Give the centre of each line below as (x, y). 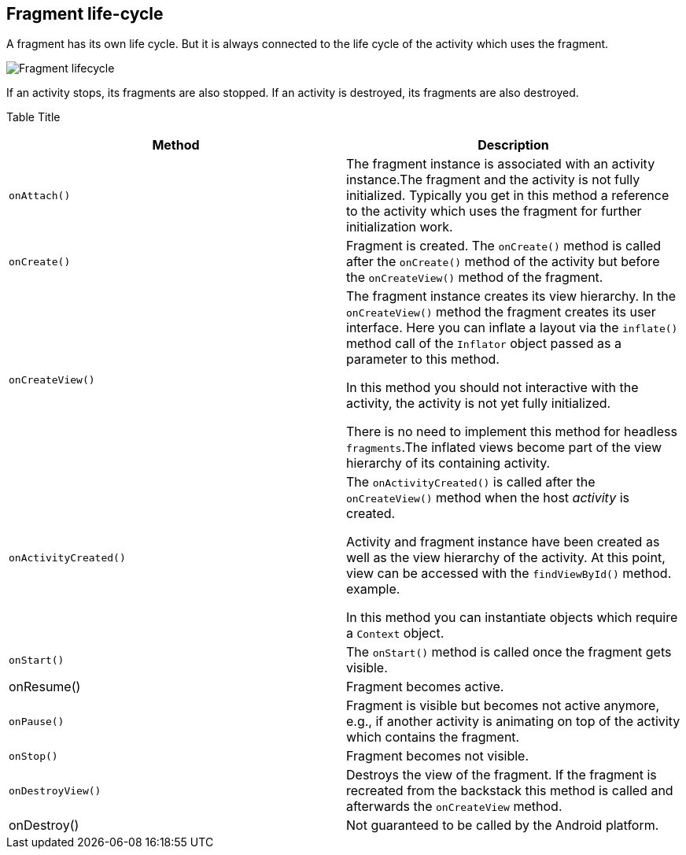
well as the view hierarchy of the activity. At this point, (506, 558)
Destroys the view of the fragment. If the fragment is (502, 775)
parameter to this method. (423, 359)
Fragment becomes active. (425, 687)
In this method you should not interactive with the (492, 388)
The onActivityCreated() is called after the (471, 482)
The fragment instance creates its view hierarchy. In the (511, 296)
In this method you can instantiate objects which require (512, 618)
